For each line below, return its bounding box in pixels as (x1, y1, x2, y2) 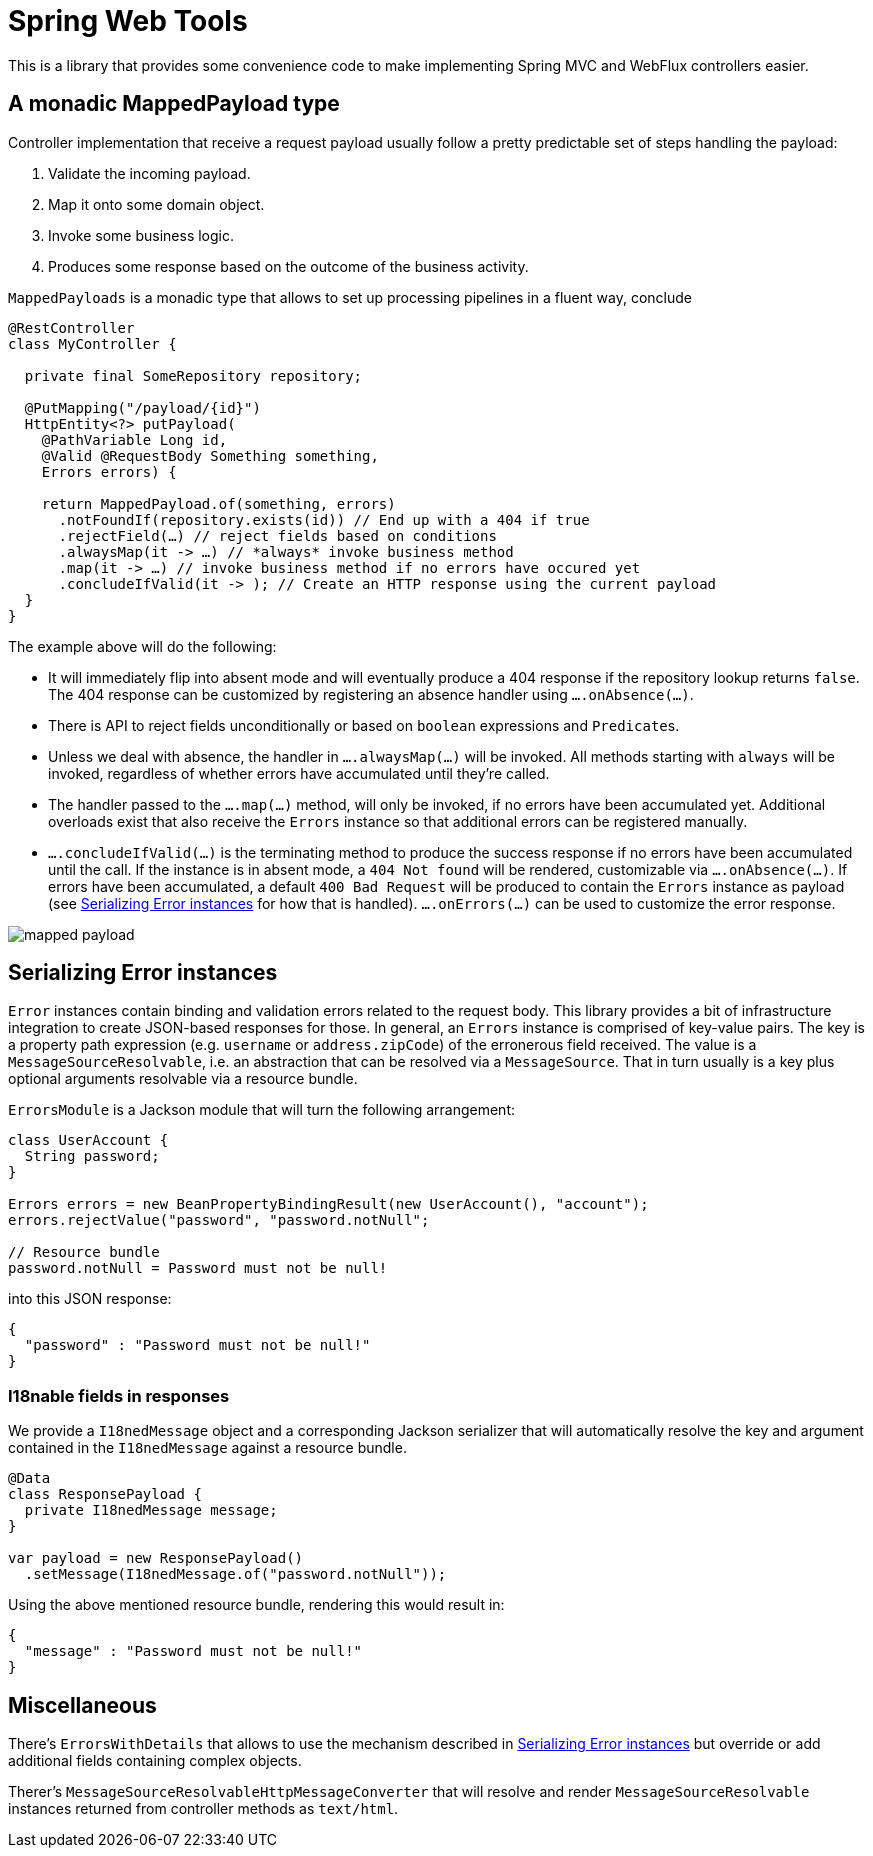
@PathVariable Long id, (41, 431, 228, 448)
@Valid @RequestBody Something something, (41, 447, 379, 464)
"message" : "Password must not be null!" (24, 1643, 363, 1660)
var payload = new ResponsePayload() (8, 1550, 304, 1567)
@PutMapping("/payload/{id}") (24, 399, 261, 416)
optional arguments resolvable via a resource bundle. (8, 1070, 358, 1088)
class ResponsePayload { (8, 1486, 202, 1503)
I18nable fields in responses (8, 1385, 230, 1406)
